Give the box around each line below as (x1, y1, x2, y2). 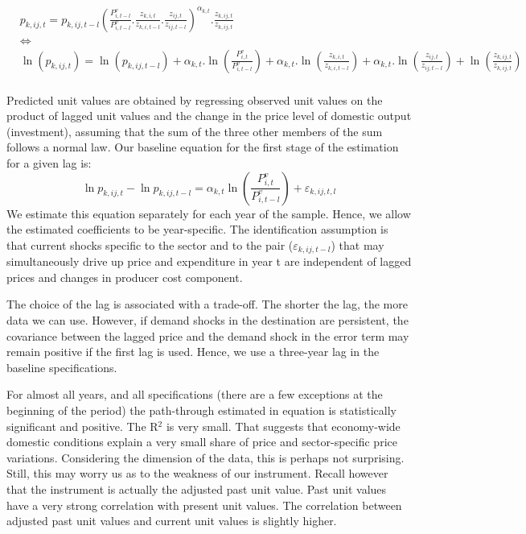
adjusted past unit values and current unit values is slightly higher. (6, 512, 337, 529)
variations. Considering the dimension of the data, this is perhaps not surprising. (6, 449, 405, 466)
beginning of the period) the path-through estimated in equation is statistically (6, 401, 397, 418)
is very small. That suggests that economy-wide (166, 417, 401, 434)
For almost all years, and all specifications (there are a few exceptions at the (6, 386, 383, 403)
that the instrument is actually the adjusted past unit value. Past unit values (6, 480, 387, 497)
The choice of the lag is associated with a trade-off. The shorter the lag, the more (6, 296, 408, 313)
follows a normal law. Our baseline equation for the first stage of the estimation (6, 139, 399, 155)
